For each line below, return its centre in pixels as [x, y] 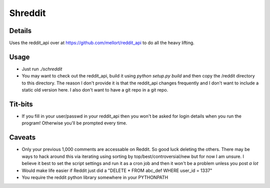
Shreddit [27, 13]
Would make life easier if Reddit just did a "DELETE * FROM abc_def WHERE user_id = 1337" [117, 170]
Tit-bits [21, 104]
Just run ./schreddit [42, 69]
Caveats [22, 137]
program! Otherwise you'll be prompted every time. [74, 123]
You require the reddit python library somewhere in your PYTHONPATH [95, 177]
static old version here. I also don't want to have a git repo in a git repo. [95, 90]
